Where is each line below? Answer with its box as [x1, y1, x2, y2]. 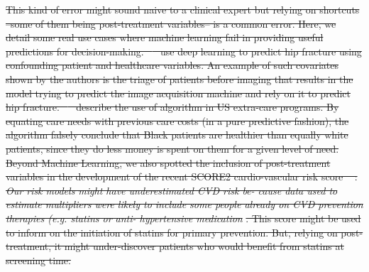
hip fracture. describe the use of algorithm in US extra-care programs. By [6, 99, 339, 114]
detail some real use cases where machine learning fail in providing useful [6, 30, 324, 45]
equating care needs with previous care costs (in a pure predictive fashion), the [6, 113, 349, 128]
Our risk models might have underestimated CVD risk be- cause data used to [6, 183, 338, 197]
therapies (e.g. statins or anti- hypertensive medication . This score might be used [6, 210, 361, 225]
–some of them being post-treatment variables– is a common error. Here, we [6, 16, 336, 31]
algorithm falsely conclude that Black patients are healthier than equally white [6, 127, 348, 142]
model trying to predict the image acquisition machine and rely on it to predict [6, 85, 351, 100]
